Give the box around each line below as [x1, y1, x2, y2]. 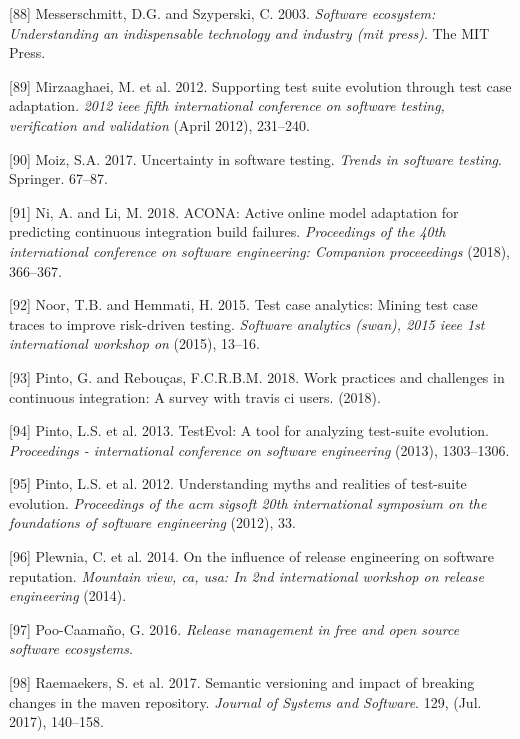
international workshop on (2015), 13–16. [9, 333, 260, 354]
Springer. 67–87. [9, 168, 108, 189]
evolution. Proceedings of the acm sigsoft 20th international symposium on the [9, 492, 487, 513]
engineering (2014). [9, 585, 127, 606]
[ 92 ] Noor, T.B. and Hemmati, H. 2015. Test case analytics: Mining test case [9, 294, 478, 315]
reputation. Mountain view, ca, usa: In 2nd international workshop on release [9, 565, 484, 586]
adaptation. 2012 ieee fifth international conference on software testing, [9, 95, 445, 116]
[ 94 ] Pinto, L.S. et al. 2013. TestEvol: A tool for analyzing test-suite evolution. [9, 420, 490, 441]
